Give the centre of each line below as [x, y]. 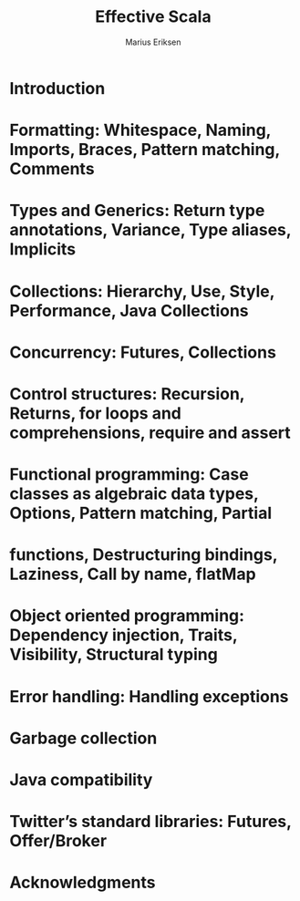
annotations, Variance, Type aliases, [150, 230]
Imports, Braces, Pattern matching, [145, 150]
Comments [52, 169]
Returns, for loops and [96, 413]
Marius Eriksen [153, 42]
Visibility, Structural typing [114, 655]
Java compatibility [81, 780]
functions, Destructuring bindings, [144, 555]
